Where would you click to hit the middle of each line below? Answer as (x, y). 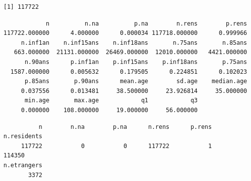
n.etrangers (23, 165)
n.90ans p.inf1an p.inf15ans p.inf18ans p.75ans (136, 62)
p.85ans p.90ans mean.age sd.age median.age (136, 81)
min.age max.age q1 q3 (111, 101)
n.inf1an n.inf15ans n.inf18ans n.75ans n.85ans (134, 43)
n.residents (23, 136)
